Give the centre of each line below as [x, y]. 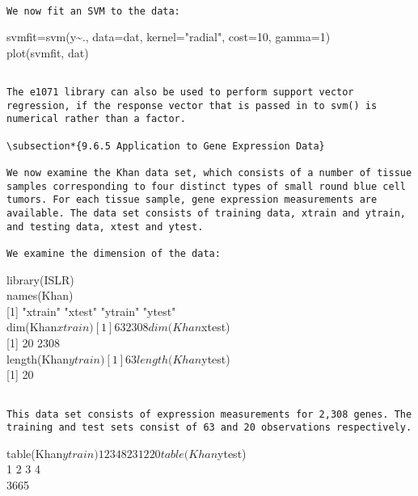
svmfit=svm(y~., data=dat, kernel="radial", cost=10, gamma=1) [169, 37]
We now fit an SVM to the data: [93, 11]
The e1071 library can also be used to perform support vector [180, 92]
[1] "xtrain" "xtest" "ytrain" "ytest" [91, 311]
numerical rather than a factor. [96, 119]
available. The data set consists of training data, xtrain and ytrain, [206, 214]
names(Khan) [40, 295]
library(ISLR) [40, 279]
